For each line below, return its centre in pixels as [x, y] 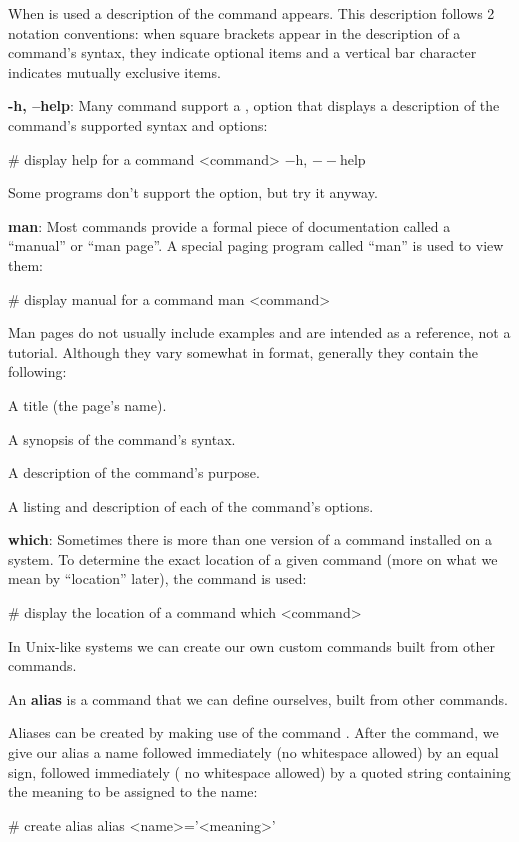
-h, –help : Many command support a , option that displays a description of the [254, 105]
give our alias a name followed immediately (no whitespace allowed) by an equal [253, 752]
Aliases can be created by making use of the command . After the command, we [253, 732]
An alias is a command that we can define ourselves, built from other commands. [258, 698]
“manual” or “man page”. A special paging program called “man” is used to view [256, 245]
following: [37, 371]
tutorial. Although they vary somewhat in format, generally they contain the [243, 351]
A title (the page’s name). [87, 404]
